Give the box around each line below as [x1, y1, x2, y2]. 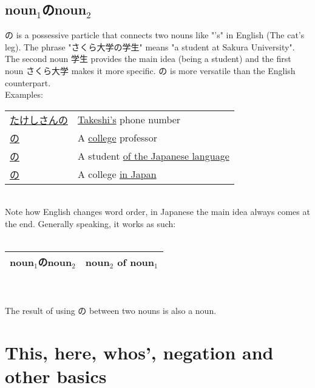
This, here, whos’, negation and [5, 340, 274, 365]
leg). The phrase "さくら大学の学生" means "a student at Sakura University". [5, 40, 295, 53]
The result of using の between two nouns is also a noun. [5, 304, 217, 317]
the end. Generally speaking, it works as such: [5, 217, 176, 230]
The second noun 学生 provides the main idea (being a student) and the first [5, 52, 291, 65]
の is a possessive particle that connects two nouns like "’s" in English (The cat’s [5, 29, 305, 41]
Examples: [5, 88, 43, 101]
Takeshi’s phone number [78, 112, 181, 127]
